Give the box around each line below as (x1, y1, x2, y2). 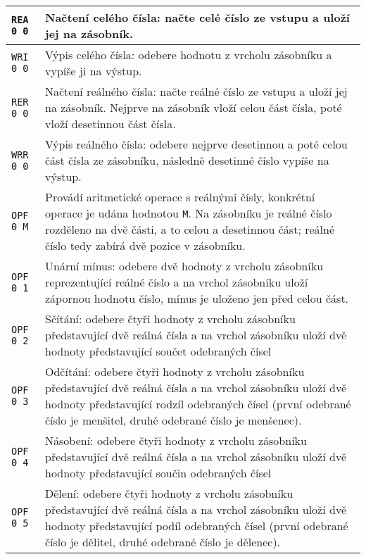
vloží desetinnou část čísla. (45, 115, 176, 132)
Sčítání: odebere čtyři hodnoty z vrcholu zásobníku (45, 310, 296, 327)
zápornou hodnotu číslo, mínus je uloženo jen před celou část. (45, 290, 349, 306)
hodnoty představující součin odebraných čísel (45, 465, 272, 481)
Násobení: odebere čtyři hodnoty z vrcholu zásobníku (45, 432, 307, 448)
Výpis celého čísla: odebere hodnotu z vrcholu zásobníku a (45, 46, 332, 63)
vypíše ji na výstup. (45, 63, 142, 79)
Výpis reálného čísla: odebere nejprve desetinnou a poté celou (45, 136, 348, 152)
